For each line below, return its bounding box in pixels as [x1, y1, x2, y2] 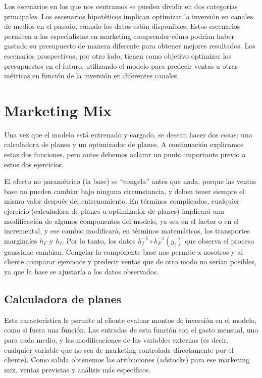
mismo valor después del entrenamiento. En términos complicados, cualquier [4, 196, 240, 206]
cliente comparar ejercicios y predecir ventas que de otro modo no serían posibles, [4, 256, 256, 267]
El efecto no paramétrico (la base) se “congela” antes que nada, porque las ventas [4, 176, 256, 186]
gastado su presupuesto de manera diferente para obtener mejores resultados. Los [4, 40, 255, 51]
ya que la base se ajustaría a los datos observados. [4, 266, 159, 276]
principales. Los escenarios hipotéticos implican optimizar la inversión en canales [4, 11, 253, 21]
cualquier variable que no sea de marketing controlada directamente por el [4, 344, 234, 355]
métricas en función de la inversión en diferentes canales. [4, 70, 179, 81]
